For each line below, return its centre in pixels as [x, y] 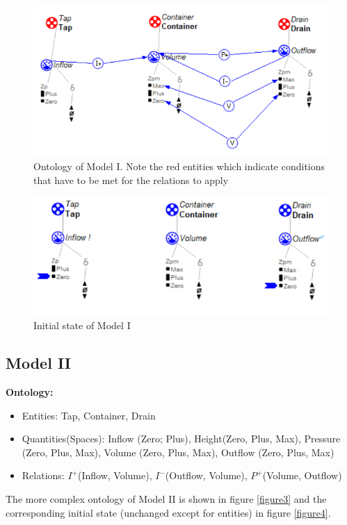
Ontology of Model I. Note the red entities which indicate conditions [179, 166]
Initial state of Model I [82, 325]
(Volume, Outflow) [302, 475]
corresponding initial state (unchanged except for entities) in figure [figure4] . [168, 512]
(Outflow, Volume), [206, 475]
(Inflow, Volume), [115, 475]
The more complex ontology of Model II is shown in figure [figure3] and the [166, 499]
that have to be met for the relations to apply [131, 180]
